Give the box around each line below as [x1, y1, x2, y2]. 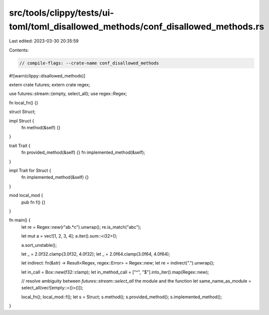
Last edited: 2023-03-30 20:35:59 [9, 38, 79, 44]
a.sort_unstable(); [21, 242, 57, 248]
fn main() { [9, 217, 31, 223]
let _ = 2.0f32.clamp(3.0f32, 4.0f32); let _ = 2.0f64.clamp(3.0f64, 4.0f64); [21, 251, 171, 257]
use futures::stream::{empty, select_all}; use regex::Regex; [9, 91, 127, 97]
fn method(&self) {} [21, 125, 61, 131]
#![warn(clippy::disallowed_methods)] [9, 73, 86, 78]
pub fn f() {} [21, 199, 46, 205]
